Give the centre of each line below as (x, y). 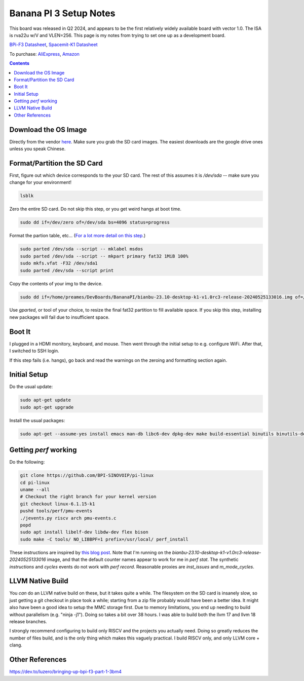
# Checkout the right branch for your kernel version (88, 497)
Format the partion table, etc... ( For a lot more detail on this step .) (78, 236)
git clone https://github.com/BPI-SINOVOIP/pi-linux (87, 476)
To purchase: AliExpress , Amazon (44, 54)
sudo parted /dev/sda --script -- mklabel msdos (82, 249)
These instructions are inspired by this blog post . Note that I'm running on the (90, 552)
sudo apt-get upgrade (47, 407)
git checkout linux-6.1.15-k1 (58, 504)
